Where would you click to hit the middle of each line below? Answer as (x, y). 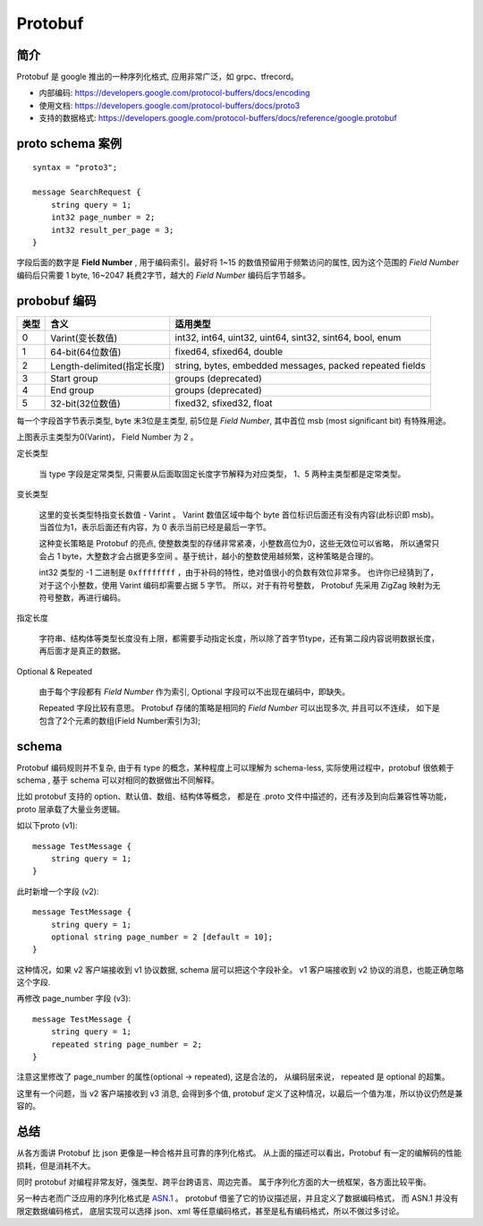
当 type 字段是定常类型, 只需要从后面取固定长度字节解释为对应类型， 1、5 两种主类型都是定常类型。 (222, 474)
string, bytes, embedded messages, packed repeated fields (300, 365)
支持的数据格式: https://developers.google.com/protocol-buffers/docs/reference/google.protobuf (218, 118)
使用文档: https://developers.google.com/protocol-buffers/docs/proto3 (169, 105)
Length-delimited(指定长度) (108, 365)
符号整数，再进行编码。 (82, 597)
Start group (74, 378)
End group (72, 390)
